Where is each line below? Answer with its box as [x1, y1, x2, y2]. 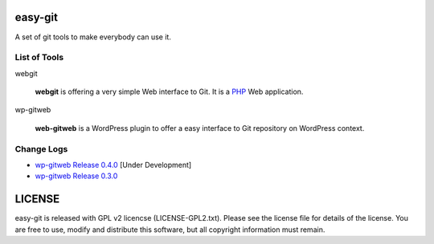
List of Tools [14, 52, 64, 63]
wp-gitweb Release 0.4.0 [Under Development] [35, 160, 192, 169]
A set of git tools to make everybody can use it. [14, 32, 172, 42]
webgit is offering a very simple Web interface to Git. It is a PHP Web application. [35, 87, 304, 96]
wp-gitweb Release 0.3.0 [35, 171, 118, 181]
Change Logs [14, 143, 68, 154]
